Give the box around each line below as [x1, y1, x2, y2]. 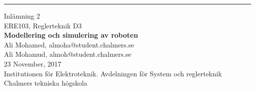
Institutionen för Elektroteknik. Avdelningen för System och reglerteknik [4, 68, 222, 78]
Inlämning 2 [4, 11, 40, 21]
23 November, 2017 [4, 58, 61, 68]
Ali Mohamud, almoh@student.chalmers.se [4, 49, 131, 59]
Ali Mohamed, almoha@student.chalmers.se [4, 39, 134, 49]
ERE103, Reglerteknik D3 [4, 20, 82, 30]
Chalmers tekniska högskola [4, 78, 87, 88]
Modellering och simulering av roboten [4, 30, 138, 40]
